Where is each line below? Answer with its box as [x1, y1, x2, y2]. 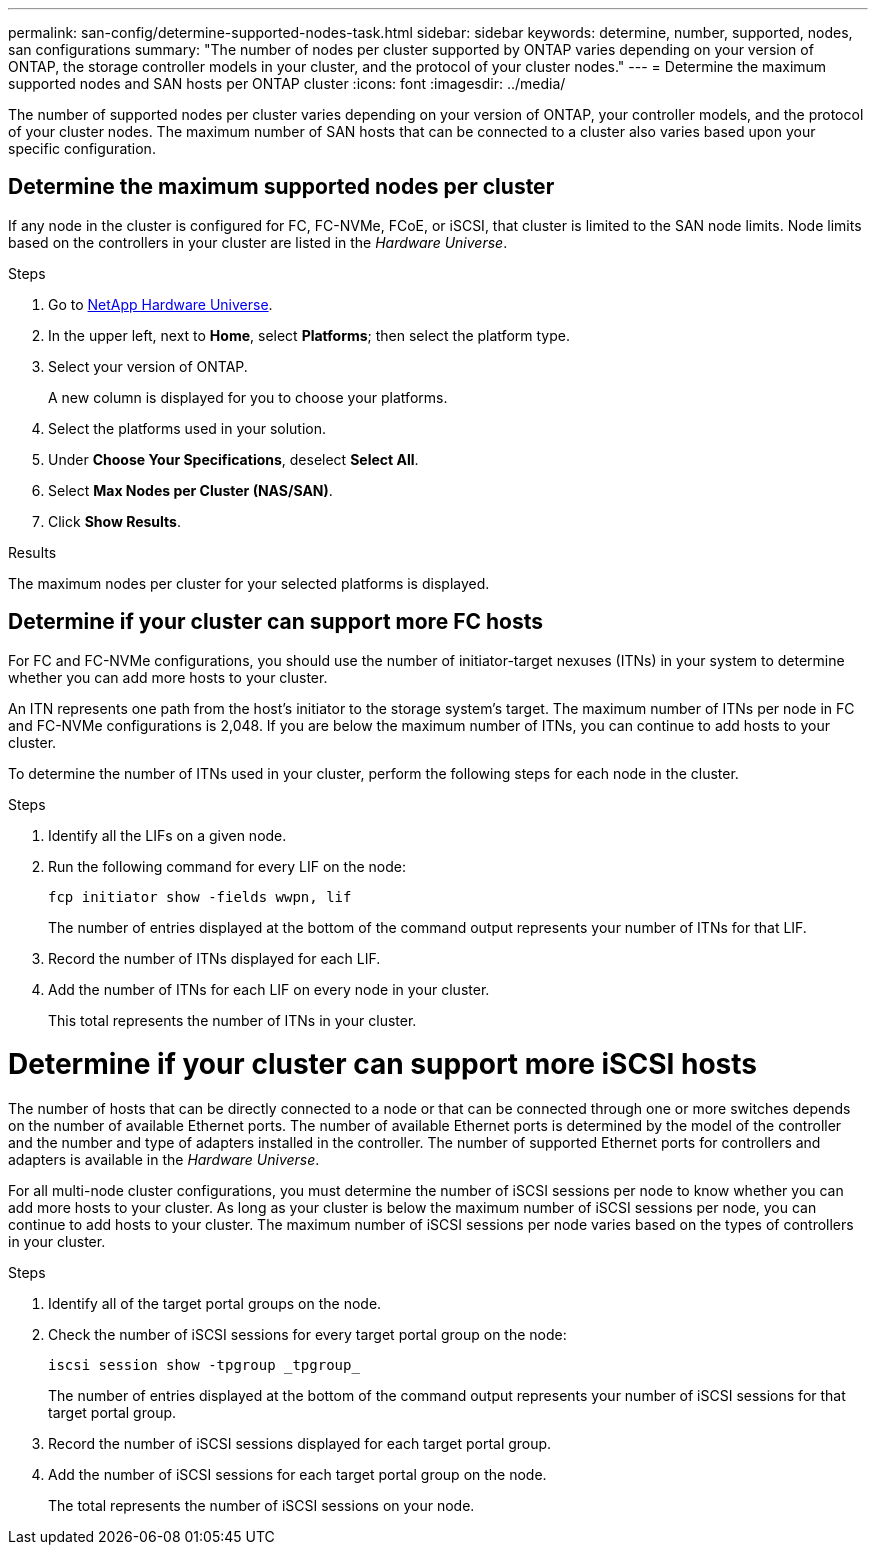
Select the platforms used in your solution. [48, 419, 327, 437]
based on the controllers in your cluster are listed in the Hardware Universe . [8, 233, 508, 251]
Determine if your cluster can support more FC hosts [8, 609, 543, 635]
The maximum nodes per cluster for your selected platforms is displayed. [8, 574, 490, 592]
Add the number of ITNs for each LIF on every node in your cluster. [48, 980, 490, 998]
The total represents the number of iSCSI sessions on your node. [48, 1497, 475, 1515]
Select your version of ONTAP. [48, 357, 248, 375]
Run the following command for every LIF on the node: [48, 857, 406, 875]
